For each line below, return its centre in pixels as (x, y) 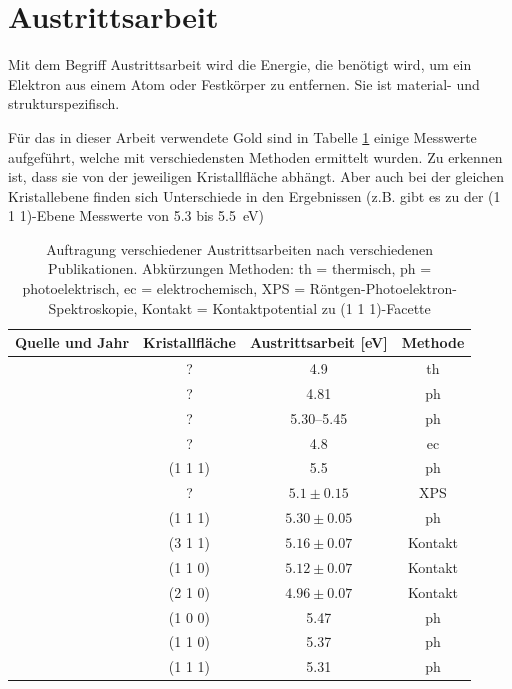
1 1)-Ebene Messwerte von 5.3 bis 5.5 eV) (136, 215)
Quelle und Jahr (72, 342)
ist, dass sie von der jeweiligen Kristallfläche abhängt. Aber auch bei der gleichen (256, 176)
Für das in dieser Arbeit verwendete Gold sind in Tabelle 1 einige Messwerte (242, 136)
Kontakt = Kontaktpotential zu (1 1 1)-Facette (286, 307)
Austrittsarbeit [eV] (318, 342)
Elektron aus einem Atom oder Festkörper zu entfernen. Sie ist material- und (244, 83)
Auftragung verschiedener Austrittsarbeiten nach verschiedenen (240, 248)
